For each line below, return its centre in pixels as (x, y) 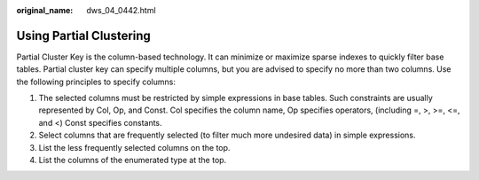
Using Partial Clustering (83, 35)
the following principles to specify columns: (96, 82)
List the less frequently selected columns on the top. (134, 147)
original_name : (45, 10)
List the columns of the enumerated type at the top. (133, 160)
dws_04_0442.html (121, 10)
